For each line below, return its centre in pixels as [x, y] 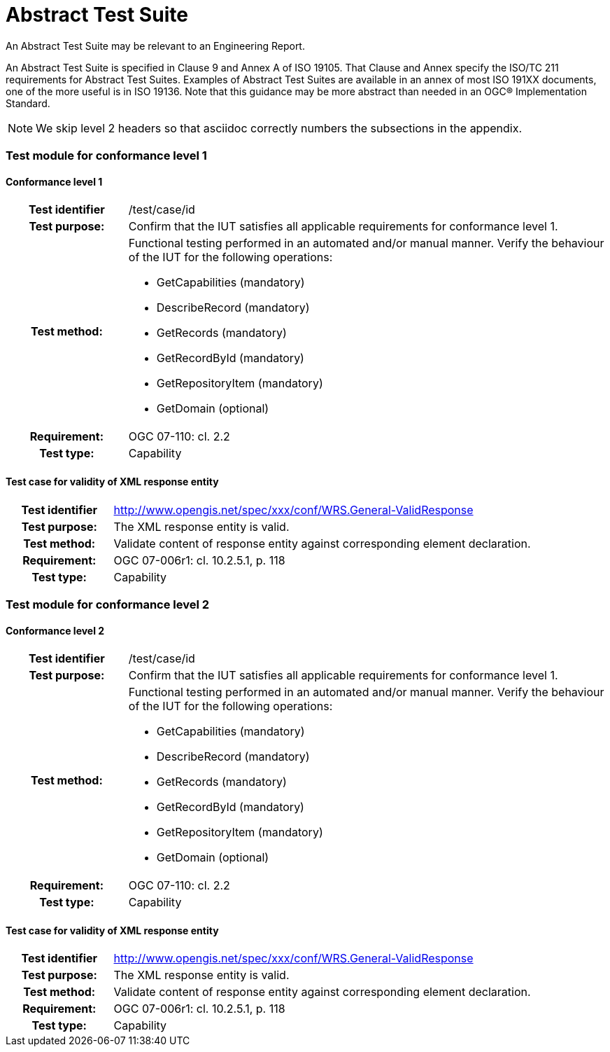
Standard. [28, 103]
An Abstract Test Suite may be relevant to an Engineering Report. [155, 46]
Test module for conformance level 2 [108, 604]
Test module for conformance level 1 [106, 156]
